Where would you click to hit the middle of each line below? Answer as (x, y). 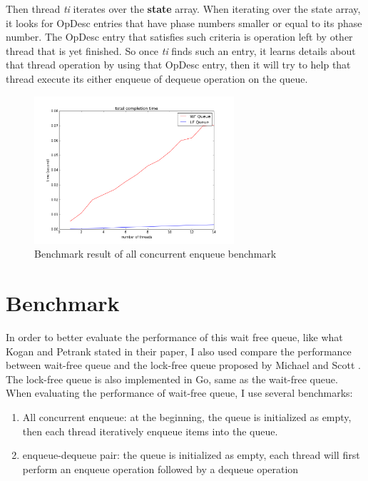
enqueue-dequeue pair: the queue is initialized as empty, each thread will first (191, 455)
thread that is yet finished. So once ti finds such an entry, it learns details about (181, 50)
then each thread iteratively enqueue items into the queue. (150, 431)
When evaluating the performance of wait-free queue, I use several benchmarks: (179, 393)
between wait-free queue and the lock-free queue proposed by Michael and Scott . (183, 365)
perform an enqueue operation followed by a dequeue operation (160, 469)
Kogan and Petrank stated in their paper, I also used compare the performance (179, 351)
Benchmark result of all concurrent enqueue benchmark (155, 254)
